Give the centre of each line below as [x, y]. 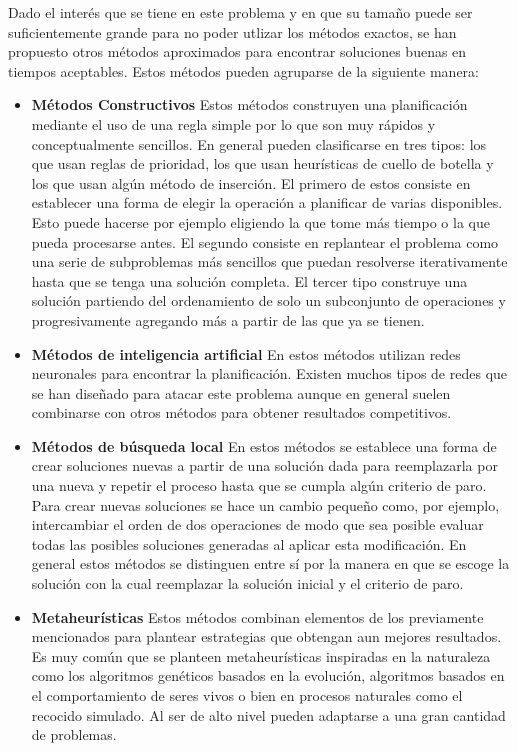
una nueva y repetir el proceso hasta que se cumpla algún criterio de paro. [259, 485]
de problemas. [74, 734]
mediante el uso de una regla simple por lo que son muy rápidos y [233, 123]
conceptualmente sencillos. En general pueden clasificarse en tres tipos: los [259, 143]
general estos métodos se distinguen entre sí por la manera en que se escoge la [270, 563]
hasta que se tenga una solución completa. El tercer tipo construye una [249, 280]
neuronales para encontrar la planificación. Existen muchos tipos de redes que [269, 373]
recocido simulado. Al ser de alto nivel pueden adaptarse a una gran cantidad [268, 714]
